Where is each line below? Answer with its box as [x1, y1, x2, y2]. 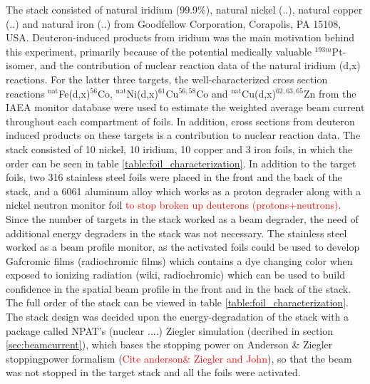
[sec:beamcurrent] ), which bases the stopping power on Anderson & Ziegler [6, 337, 333, 352]
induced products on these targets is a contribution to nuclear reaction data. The [6, 128, 361, 142]
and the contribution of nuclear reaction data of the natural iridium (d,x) [40, 58, 361, 73]
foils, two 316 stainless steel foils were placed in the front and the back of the [6, 170, 342, 185]
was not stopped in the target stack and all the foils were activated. [6, 365, 301, 380]
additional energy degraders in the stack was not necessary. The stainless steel [6, 225, 347, 240]
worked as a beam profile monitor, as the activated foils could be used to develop [6, 239, 360, 254]
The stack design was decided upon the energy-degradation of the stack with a [6, 309, 349, 324]
